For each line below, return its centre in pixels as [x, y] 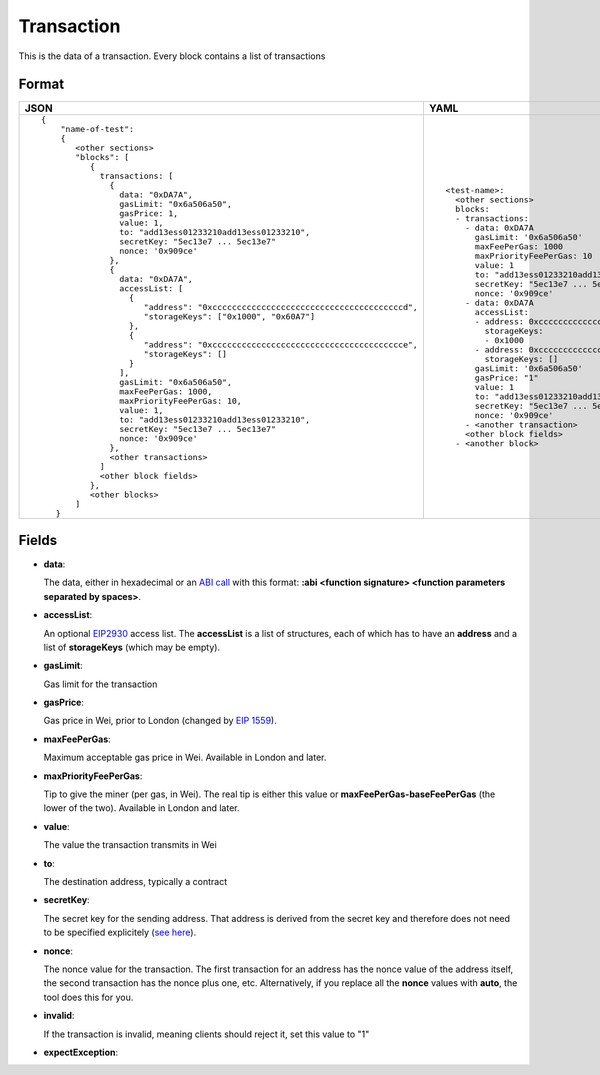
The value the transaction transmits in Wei [130, 845]
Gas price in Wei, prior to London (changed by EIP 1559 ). [160, 721]
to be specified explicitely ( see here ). [120, 932]
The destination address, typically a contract [135, 881]
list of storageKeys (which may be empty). [131, 647]
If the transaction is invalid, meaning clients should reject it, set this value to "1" [206, 1034]
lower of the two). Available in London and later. [141, 808]
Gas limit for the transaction [100, 684]
